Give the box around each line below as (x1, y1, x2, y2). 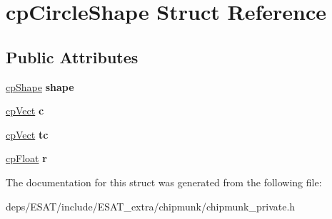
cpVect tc (6, 127, 49, 141)
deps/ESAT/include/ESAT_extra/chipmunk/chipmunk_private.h (6, 198, 296, 213)
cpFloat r (6, 151, 47, 166)
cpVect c (6, 103, 44, 118)
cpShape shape (6, 79, 74, 94)
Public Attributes (6, 46, 139, 68)
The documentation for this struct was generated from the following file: (6, 174, 322, 189)
